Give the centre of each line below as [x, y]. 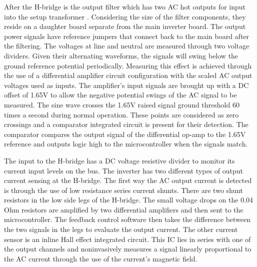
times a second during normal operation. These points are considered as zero [121, 114]
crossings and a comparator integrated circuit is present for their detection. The [126, 124]
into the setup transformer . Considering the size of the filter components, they [125, 16]
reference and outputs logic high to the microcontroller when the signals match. [126, 144]
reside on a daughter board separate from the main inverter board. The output [125, 26]
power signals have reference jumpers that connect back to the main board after [127, 36]
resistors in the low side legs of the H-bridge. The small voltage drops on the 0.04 [129, 200]
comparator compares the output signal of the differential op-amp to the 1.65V [125, 134]
